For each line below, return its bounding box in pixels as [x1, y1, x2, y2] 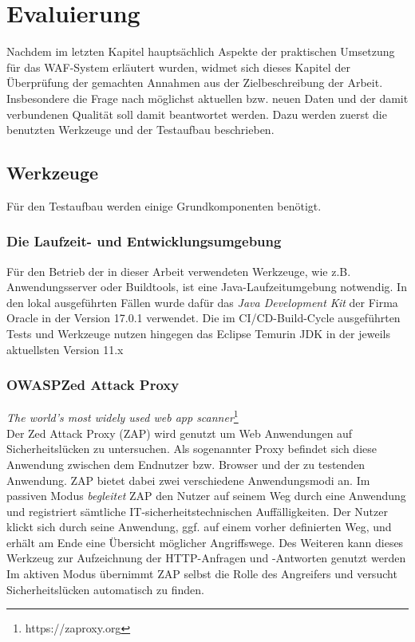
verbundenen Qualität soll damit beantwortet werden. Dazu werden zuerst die [6, 105, 387, 122]
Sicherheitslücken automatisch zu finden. [6, 581, 204, 597]
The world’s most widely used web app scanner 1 [6, 407, 239, 426]
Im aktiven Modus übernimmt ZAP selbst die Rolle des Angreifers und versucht [6, 565, 397, 582]
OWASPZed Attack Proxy [6, 375, 180, 395]
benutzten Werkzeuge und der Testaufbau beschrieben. [6, 121, 275, 138]
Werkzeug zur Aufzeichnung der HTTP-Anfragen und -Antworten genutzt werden [6, 549, 406, 566]
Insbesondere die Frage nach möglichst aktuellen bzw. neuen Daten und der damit [6, 89, 409, 106]
